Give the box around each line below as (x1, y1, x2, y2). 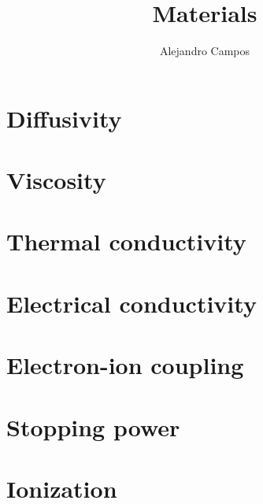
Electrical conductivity (6, 287, 257, 319)
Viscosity (6, 164, 106, 196)
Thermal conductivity (6, 225, 246, 258)
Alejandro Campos (159, 43, 250, 59)
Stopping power (6, 410, 180, 443)
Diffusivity (6, 102, 122, 134)
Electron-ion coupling (6, 349, 244, 381)
